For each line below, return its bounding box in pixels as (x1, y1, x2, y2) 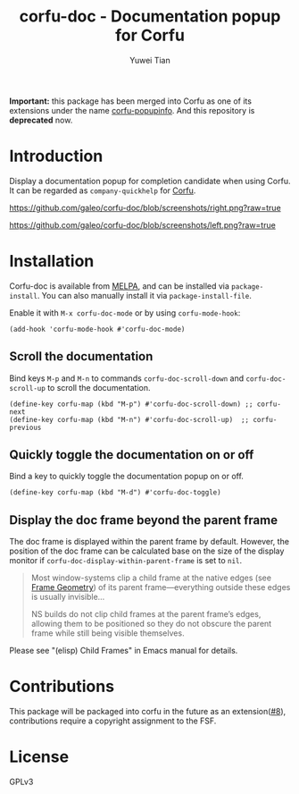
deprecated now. (9, 114, 73, 125)
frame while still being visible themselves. (30, 628, 185, 638)
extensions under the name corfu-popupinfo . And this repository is (9, 105, 255, 115)
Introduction (9, 146, 104, 166)
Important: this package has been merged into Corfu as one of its (9, 96, 253, 106)
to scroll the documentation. (47, 382, 151, 393)
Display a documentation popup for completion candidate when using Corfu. (9, 175, 291, 186)
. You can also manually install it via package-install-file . (37, 290, 252, 300)
